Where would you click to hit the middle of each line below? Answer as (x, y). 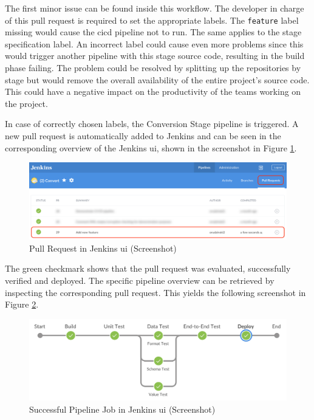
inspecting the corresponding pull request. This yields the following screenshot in (155, 292)
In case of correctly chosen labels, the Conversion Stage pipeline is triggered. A (152, 124)
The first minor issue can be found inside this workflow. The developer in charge (155, 8)
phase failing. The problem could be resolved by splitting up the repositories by (153, 68)
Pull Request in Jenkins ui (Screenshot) (103, 248)
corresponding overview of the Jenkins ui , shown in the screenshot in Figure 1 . (151, 147)
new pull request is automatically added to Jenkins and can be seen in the (143, 136)
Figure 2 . (22, 304)
